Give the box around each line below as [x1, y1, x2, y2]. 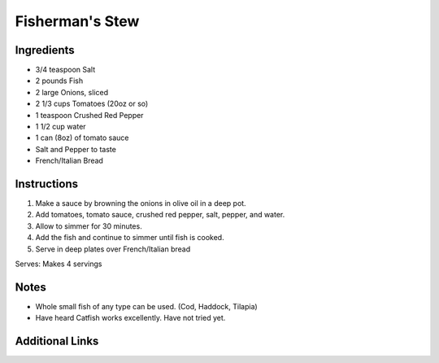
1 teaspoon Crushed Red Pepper [35, 110, 144, 120]
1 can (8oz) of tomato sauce [35, 133, 129, 142]
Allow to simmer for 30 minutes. [35, 221, 142, 231]
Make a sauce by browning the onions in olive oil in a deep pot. [35, 199, 247, 208]
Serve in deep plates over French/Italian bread [35, 244, 191, 254]
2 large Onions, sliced [35, 87, 109, 97]
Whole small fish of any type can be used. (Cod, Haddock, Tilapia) [35, 301, 258, 311]
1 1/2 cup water [35, 122, 86, 132]
